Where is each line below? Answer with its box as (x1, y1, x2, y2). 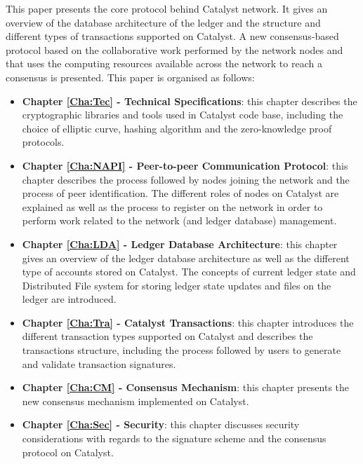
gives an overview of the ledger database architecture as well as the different (22, 250, 350, 265)
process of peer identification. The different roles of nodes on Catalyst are (22, 186, 339, 200)
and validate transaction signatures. (22, 356, 176, 371)
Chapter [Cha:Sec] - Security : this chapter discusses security (22, 417, 300, 432)
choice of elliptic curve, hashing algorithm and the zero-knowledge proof (22, 121, 332, 135)
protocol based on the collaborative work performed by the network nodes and (6, 42, 343, 57)
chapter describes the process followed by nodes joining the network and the (22, 172, 350, 186)
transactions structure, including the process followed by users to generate (22, 343, 341, 357)
